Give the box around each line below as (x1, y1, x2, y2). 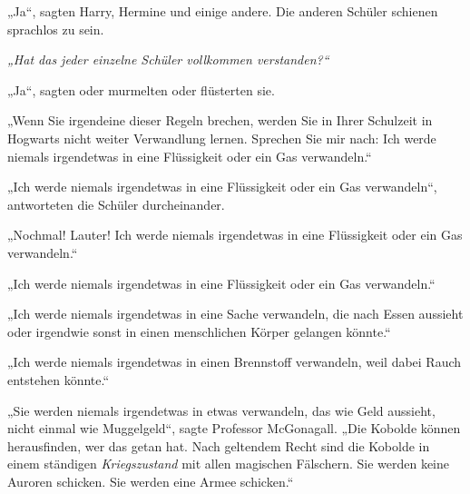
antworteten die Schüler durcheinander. (7, 194, 225, 213)
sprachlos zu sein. (7, 19, 104, 38)
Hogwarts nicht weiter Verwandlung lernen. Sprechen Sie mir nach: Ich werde (7, 128, 436, 147)
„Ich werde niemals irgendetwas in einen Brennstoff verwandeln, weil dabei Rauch (7, 352, 462, 371)
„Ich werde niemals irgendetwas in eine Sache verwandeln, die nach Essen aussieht (7, 304, 464, 323)
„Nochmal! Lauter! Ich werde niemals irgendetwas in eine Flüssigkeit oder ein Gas (7, 225, 463, 244)
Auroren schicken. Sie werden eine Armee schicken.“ (7, 471, 294, 490)
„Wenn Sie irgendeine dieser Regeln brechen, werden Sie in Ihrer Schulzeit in (7, 111, 433, 130)
